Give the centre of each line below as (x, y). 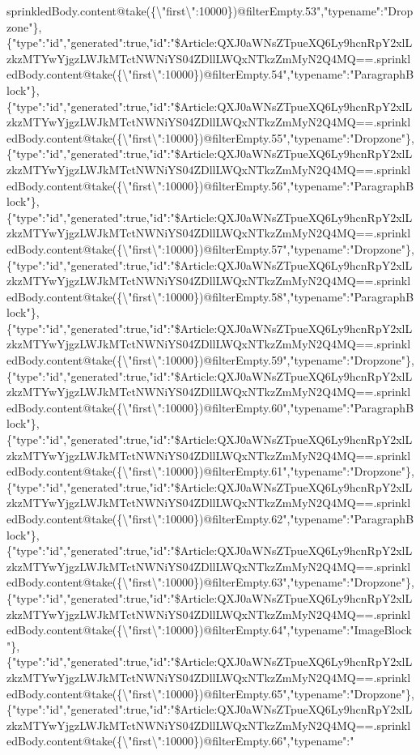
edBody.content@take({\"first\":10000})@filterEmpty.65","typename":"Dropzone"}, (210, 693)
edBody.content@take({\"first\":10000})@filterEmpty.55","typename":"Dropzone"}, (210, 137)
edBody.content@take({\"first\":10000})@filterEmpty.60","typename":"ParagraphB (210, 407)
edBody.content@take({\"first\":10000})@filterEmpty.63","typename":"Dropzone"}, (210, 582)
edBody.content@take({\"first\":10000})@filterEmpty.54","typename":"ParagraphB (210, 74)
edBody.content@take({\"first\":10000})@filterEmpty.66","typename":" (180, 741)
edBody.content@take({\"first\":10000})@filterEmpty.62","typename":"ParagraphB (210, 518)
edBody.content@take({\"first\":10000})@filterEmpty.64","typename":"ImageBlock (209, 630)
